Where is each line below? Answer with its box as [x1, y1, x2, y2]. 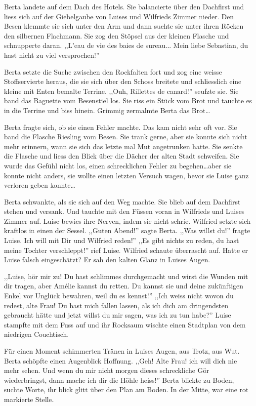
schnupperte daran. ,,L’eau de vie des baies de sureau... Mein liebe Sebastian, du [4, 40, 248, 50]
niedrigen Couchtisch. [4, 329, 69, 339]
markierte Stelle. [4, 394, 54, 404]
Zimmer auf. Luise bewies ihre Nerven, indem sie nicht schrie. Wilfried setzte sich [4, 215, 251, 226]
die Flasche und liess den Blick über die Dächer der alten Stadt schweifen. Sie [4, 151, 239, 161]
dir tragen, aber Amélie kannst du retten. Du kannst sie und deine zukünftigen [4, 281, 244, 291]
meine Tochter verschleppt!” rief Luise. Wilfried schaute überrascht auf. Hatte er [4, 244, 248, 255]
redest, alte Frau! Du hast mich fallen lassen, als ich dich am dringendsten [4, 300, 229, 310]
